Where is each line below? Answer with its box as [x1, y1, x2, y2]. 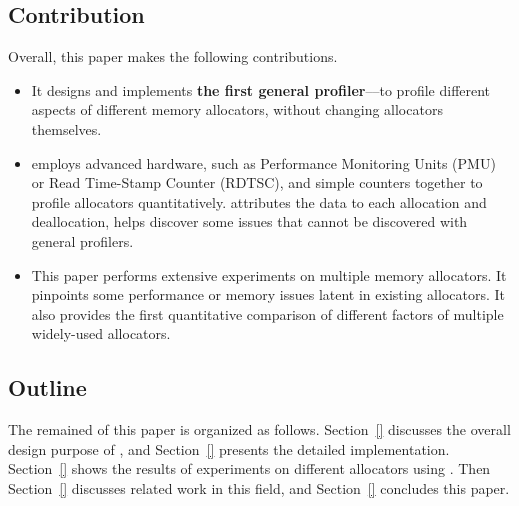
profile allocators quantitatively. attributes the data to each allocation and [31, 191, 487, 212]
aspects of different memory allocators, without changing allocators [31, 99, 443, 120]
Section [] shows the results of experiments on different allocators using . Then [8, 458, 491, 479]
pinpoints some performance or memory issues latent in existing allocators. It [31, 284, 506, 305]
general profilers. [31, 230, 134, 251]
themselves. [31, 118, 102, 139]
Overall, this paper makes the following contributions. [8, 46, 338, 67]
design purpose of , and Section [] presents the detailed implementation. [8, 438, 450, 459]
